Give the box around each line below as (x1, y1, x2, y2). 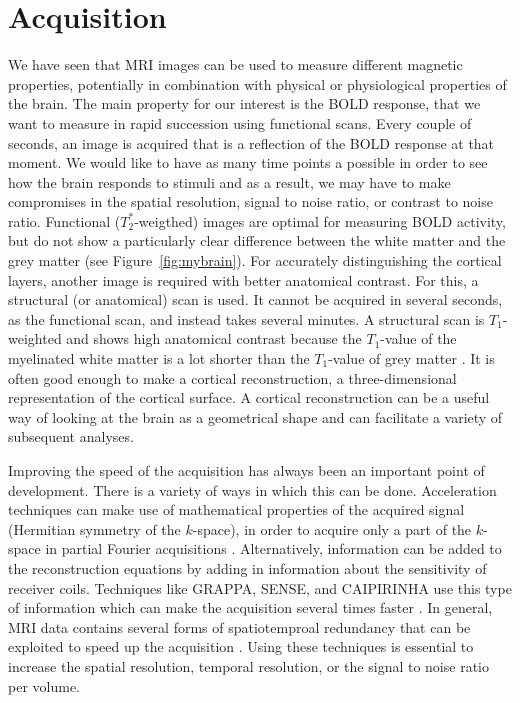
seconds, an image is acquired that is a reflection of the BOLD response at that (8, 132, 495, 153)
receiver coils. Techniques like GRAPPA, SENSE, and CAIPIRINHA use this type (8, 577, 512, 598)
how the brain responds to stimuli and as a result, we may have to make (8, 171, 451, 192)
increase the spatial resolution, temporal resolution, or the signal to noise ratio (8, 655, 489, 676)
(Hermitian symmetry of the (8, 518, 181, 539)
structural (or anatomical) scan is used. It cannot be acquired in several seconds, (8, 289, 503, 310)
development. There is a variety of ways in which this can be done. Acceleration (8, 479, 497, 500)
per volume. (8, 675, 80, 696)
